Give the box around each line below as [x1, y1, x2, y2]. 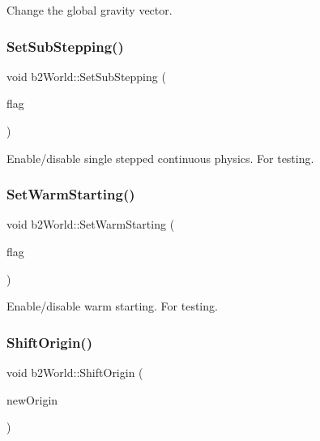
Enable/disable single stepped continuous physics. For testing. [6, 149, 314, 166]
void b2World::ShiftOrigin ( [6, 364, 143, 380]
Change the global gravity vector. [6, 2, 173, 18]
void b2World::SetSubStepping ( [6, 67, 166, 84]
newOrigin [6, 391, 58, 408]
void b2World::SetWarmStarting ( [6, 216, 175, 233]
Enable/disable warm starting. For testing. [6, 298, 218, 315]
